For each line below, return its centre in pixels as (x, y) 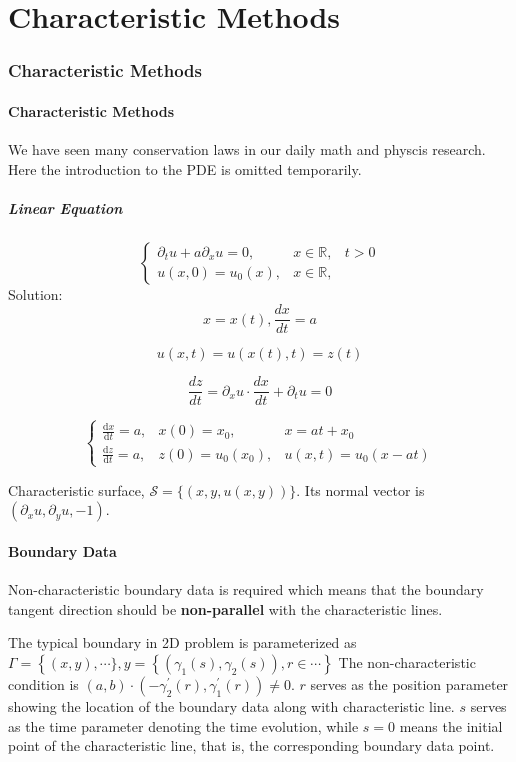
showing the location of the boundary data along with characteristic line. (231, 705)
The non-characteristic (407, 661)
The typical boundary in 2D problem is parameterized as (182, 642)
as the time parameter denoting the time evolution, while (183, 725)
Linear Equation (65, 207)
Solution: (35, 293)
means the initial (451, 725)
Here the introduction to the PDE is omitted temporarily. (185, 168)
